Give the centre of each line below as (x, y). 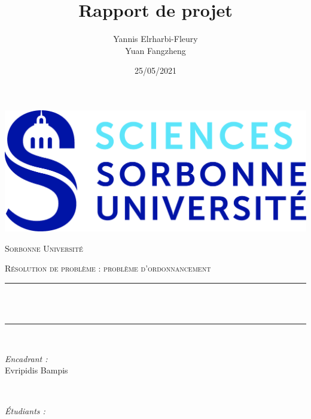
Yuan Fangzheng (155, 50)
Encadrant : (26, 358)
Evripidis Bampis (36, 370)
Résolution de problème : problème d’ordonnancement (108, 268)
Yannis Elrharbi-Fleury (155, 39)
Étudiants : (25, 410)
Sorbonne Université (44, 248)
